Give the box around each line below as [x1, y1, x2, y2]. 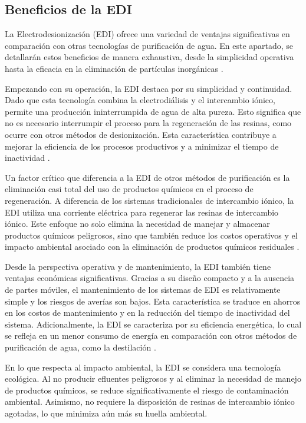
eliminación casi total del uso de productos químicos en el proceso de [5, 183, 254, 195]
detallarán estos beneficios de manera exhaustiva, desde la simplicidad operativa [5, 51, 294, 63]
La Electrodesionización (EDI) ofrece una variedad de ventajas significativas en [5, 28, 290, 40]
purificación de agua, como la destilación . [5, 341, 156, 353]
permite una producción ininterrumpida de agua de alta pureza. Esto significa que [5, 105, 301, 117]
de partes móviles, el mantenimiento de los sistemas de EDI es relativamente [5, 283, 281, 296]
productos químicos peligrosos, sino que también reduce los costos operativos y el [5, 229, 298, 241]
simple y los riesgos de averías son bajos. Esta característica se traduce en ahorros [5, 295, 301, 307]
